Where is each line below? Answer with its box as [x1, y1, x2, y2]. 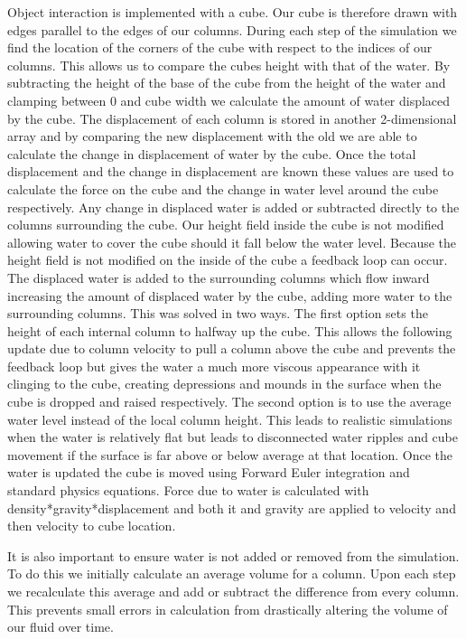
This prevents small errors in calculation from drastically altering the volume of [7, 599, 448, 618]
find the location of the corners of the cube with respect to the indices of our [7, 38, 433, 57]
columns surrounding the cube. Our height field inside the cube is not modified [7, 215, 444, 234]
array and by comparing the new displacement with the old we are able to [7, 127, 417, 146]
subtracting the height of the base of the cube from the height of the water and [7, 73, 446, 92]
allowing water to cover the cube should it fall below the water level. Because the [7, 232, 457, 251]
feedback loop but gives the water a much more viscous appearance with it [7, 356, 421, 375]
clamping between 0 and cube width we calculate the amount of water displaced [7, 90, 451, 109]
